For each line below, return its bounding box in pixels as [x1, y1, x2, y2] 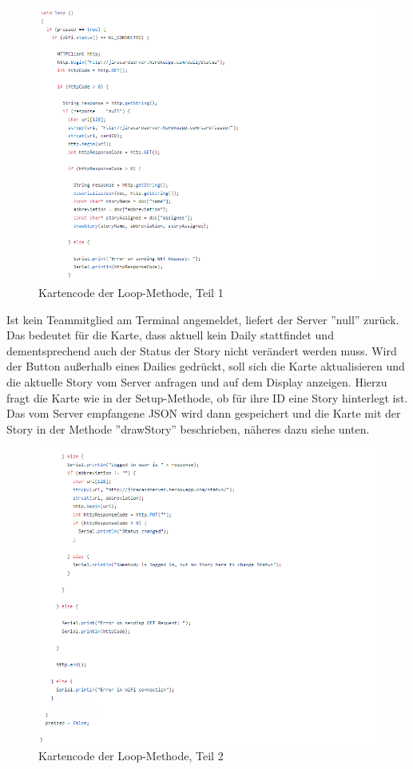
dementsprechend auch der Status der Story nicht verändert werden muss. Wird [6, 342, 397, 359]
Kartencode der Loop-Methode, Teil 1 [38, 284, 224, 301]
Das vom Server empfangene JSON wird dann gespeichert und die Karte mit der [6, 405, 401, 422]
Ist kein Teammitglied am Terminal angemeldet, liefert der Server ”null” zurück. [6, 311, 399, 327]
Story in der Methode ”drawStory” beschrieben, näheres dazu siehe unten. [6, 420, 370, 437]
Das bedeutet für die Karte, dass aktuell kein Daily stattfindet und [6, 327, 334, 343]
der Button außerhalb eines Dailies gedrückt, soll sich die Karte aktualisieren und [6, 358, 405, 375]
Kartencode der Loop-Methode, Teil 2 [38, 747, 224, 764]
